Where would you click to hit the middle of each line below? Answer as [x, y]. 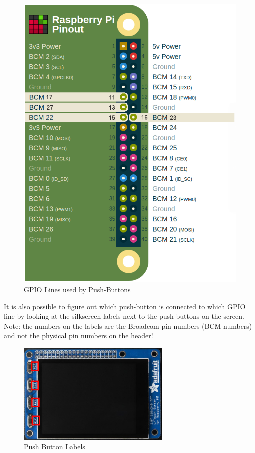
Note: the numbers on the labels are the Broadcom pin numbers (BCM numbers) [128, 325]
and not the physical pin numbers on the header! [79, 335]
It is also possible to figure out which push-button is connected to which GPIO [125, 306]
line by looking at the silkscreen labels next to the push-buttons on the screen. [124, 316]
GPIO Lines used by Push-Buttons [77, 289]
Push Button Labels [55, 446]
